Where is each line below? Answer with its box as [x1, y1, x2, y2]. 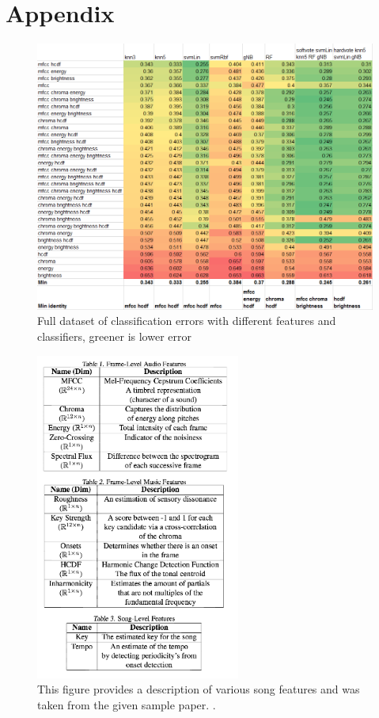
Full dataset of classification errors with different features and [37, 312, 336, 329]
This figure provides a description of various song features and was [37, 681, 360, 697]
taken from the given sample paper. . [37, 697, 216, 712]
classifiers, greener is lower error [37, 328, 191, 345]
